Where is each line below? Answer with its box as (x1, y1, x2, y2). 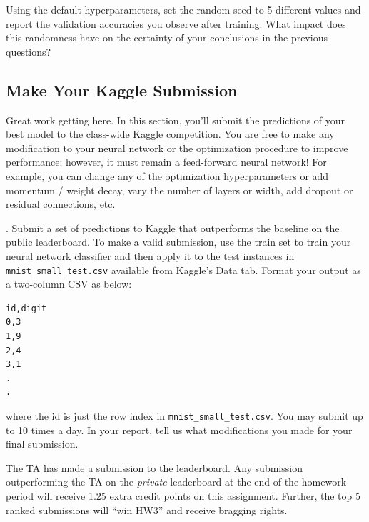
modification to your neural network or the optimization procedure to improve (6, 140, 348, 155)
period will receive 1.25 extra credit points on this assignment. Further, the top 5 (6, 488, 360, 503)
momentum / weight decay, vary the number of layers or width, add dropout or (6, 182, 353, 197)
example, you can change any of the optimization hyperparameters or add (6, 168, 329, 183)
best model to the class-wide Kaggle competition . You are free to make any (6, 126, 335, 141)
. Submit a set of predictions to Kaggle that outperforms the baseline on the (6, 220, 340, 235)
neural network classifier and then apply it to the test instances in (6, 248, 295, 263)
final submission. (6, 436, 79, 451)
